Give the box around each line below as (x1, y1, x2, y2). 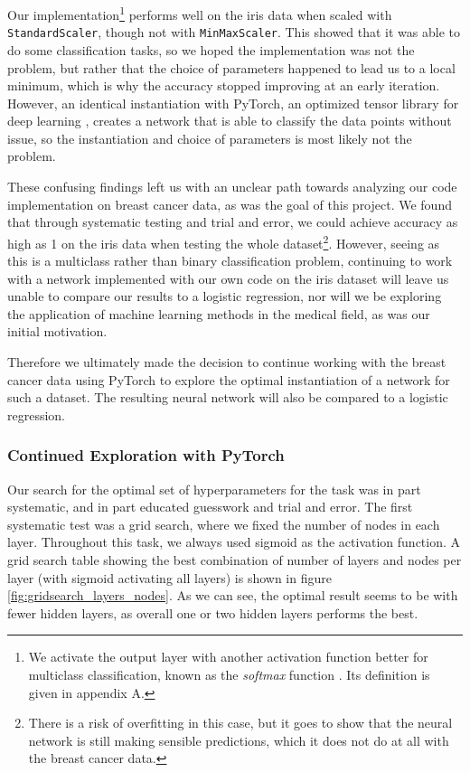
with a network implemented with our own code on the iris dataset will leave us (7, 268, 449, 287)
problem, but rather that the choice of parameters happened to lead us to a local (7, 58, 456, 77)
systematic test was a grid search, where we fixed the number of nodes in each (7, 514, 440, 533)
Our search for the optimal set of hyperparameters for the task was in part (7, 479, 421, 498)
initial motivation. (7, 322, 108, 341)
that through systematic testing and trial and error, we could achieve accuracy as (7, 212, 458, 231)
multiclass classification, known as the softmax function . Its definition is (28, 665, 430, 683)
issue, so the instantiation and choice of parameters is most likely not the (7, 128, 412, 147)
